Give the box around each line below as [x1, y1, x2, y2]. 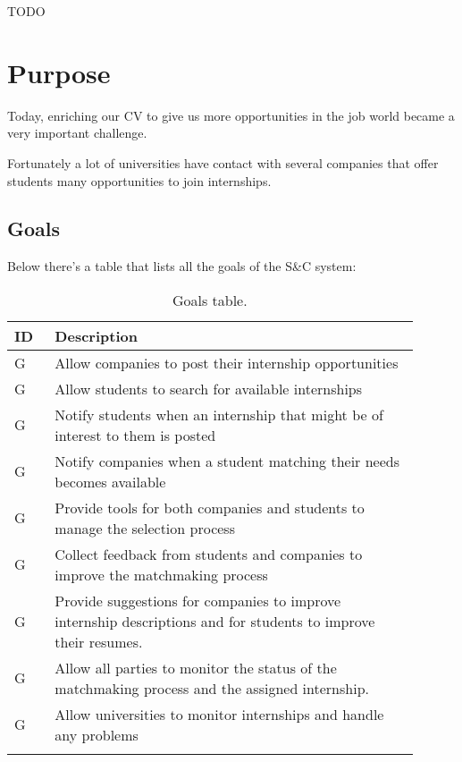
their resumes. [55, 631, 143, 652]
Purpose [7, 54, 111, 90]
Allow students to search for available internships [55, 377, 363, 399]
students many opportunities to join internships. [7, 171, 272, 190]
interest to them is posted [55, 424, 216, 445]
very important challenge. [7, 123, 147, 142]
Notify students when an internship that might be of [55, 403, 383, 425]
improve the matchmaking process [55, 563, 268, 585]
